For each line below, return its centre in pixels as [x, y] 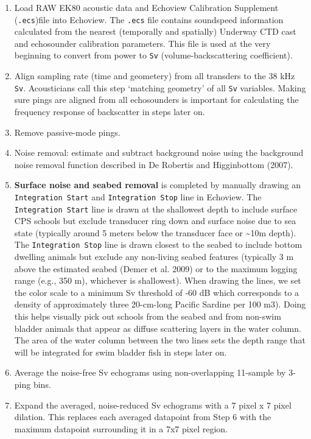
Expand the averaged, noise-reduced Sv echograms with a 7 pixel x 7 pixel [153, 405]
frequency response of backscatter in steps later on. [110, 111]
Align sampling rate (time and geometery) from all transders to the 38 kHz [155, 76]
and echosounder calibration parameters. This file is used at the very [142, 43]
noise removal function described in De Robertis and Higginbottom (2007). [154, 164]
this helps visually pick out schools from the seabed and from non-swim [148, 316]
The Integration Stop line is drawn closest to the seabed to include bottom [158, 244]
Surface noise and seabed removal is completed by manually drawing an [158, 185]
